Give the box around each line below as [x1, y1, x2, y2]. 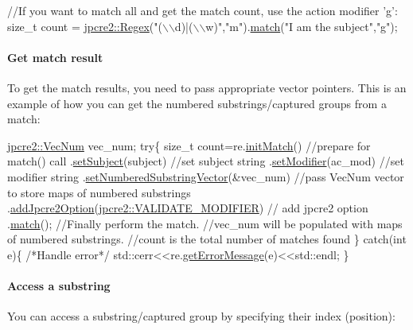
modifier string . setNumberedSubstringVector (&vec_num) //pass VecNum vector [7, 168, 404, 184]
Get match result [7, 49, 103, 65]
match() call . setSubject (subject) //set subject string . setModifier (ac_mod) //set [7, 153, 404, 169]
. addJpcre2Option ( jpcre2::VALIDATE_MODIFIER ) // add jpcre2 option [7, 200, 368, 216]
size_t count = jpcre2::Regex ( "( [7, 17, 162, 34]
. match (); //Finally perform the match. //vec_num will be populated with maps [7, 215, 403, 231]
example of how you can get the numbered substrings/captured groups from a [7, 95, 387, 111]
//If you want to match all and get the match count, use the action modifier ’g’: [7, 2, 398, 18]
